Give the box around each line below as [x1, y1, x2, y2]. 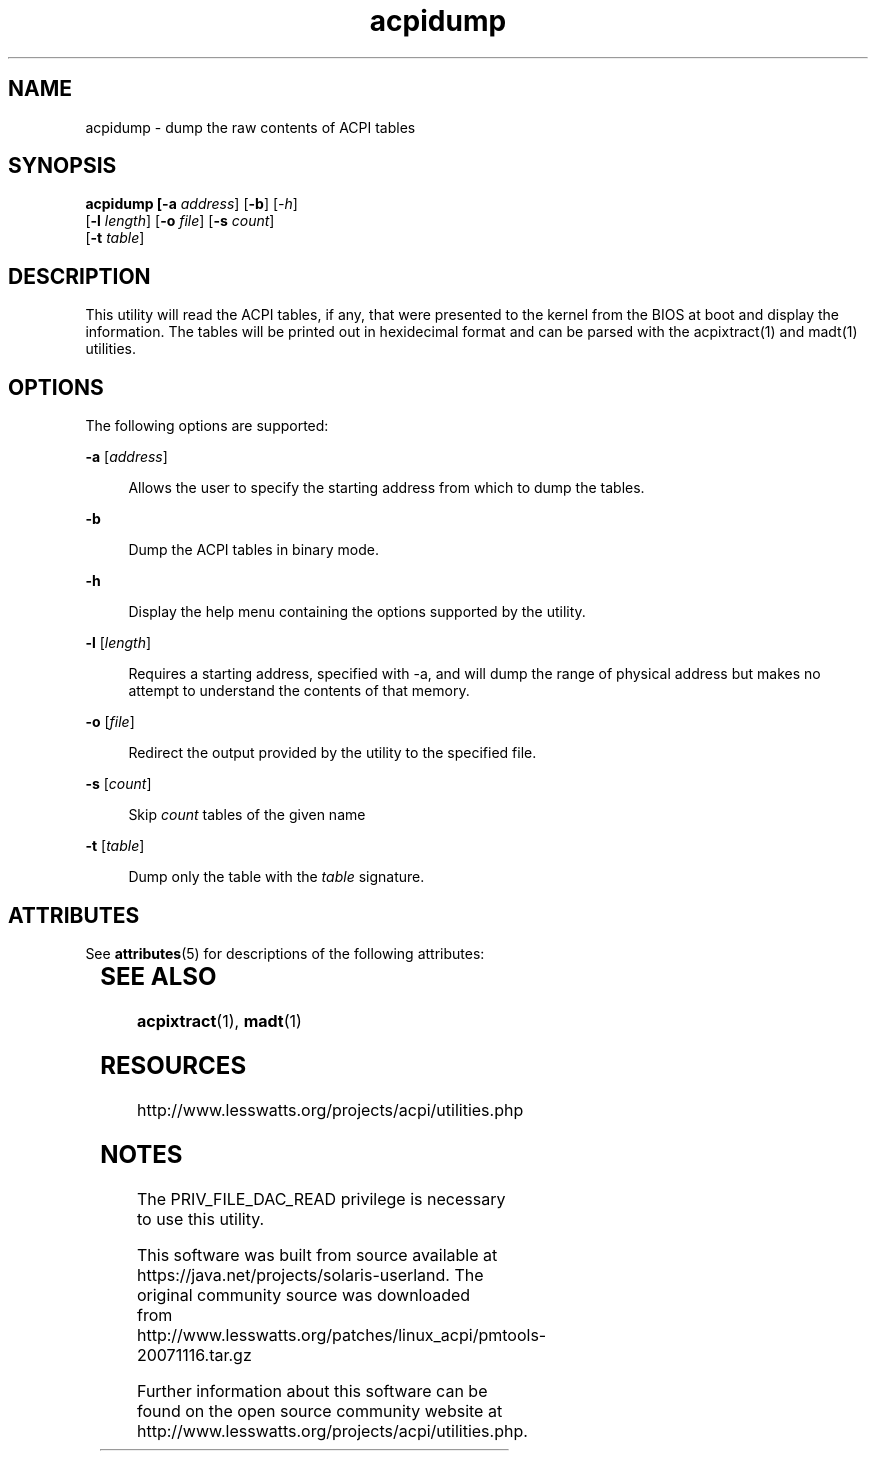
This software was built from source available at [136, 1244, 498, 1265]
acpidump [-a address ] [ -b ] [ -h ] [85, 195, 298, 213]
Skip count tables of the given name [128, 806, 366, 824]
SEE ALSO [100, 961, 217, 991]
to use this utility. [136, 1208, 265, 1229]
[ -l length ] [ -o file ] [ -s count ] [85, 212, 275, 230]
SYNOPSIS [8, 153, 117, 179]
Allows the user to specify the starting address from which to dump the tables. [128, 479, 645, 497]
